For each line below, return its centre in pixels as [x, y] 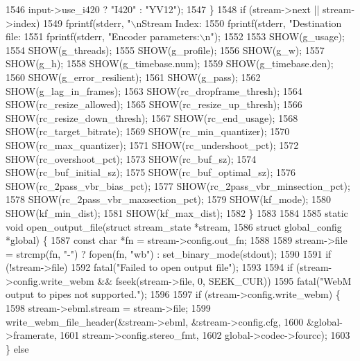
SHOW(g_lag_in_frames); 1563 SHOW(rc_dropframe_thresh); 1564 [154, 90]
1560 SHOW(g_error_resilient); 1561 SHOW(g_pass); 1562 [133, 77]
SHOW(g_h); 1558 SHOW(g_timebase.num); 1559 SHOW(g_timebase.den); [170, 63]
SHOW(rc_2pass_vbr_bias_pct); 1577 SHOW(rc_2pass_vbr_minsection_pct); [178, 185]
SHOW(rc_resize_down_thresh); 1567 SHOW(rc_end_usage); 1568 [152, 117]
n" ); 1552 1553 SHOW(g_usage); [275, 36]
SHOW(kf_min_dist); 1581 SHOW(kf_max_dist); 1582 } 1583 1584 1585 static [177, 212]
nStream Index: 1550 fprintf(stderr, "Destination [239, 23]
